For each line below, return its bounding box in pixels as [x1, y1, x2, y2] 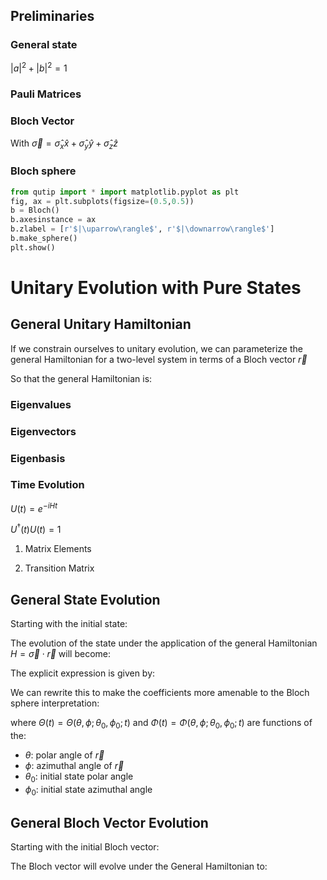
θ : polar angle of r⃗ [24, 749, 105, 761]
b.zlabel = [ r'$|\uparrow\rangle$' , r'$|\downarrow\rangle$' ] [10, 224, 275, 234]
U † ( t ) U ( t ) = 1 [10, 522, 62, 536]
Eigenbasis [10, 451, 66, 465]
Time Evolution [10, 478, 85, 492]
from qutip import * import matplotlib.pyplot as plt [10, 187, 240, 197]
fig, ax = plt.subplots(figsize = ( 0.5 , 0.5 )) [10, 196, 195, 206]
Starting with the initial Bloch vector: [10, 841, 160, 853]
